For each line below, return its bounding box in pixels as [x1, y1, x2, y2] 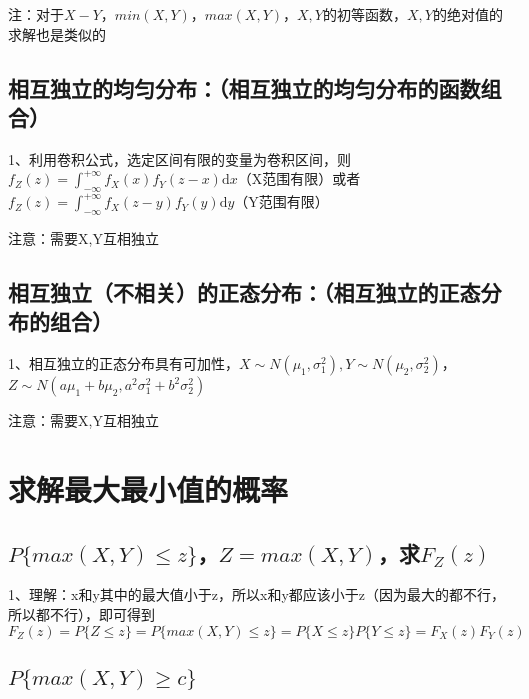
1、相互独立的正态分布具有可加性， [8, 353, 239, 374]
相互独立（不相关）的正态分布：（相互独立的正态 [8, 276, 481, 307]
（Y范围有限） [234, 191, 329, 212]
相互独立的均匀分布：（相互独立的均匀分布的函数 [8, 72, 481, 103]
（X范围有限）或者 [237, 168, 361, 189]
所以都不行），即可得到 [8, 603, 155, 624]
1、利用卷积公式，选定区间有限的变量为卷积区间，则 [8, 148, 351, 169]
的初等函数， [322, 4, 407, 24]
